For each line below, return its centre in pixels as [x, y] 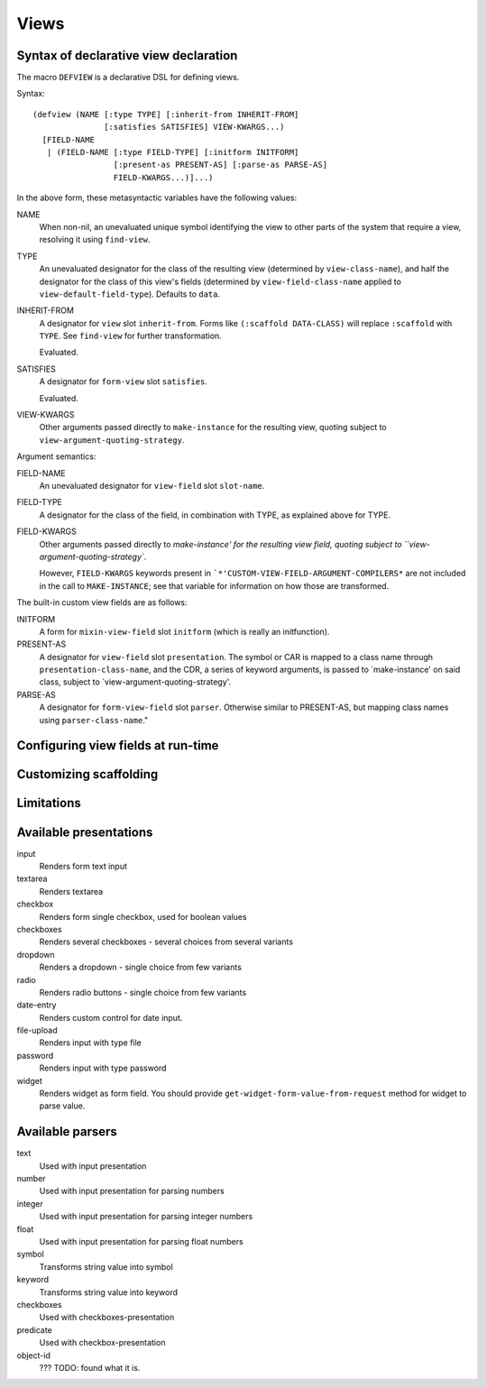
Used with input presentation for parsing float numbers [141, 1242]
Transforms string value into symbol [106, 1266]
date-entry [37, 1005]
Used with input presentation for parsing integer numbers [146, 1217]
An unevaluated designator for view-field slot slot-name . [152, 486]
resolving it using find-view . [95, 240]
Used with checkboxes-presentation [107, 1318]
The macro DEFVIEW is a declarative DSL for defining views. [128, 78]
